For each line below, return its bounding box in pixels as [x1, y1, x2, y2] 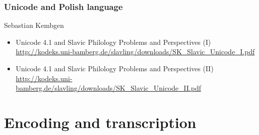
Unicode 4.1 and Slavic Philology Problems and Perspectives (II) [15, 63, 214, 73]
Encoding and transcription [4, 112, 196, 132]
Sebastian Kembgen [4, 20, 64, 30]
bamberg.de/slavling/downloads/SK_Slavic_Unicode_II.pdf [15, 83, 201, 93]
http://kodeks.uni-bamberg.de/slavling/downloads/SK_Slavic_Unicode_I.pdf [15, 46, 255, 57]
